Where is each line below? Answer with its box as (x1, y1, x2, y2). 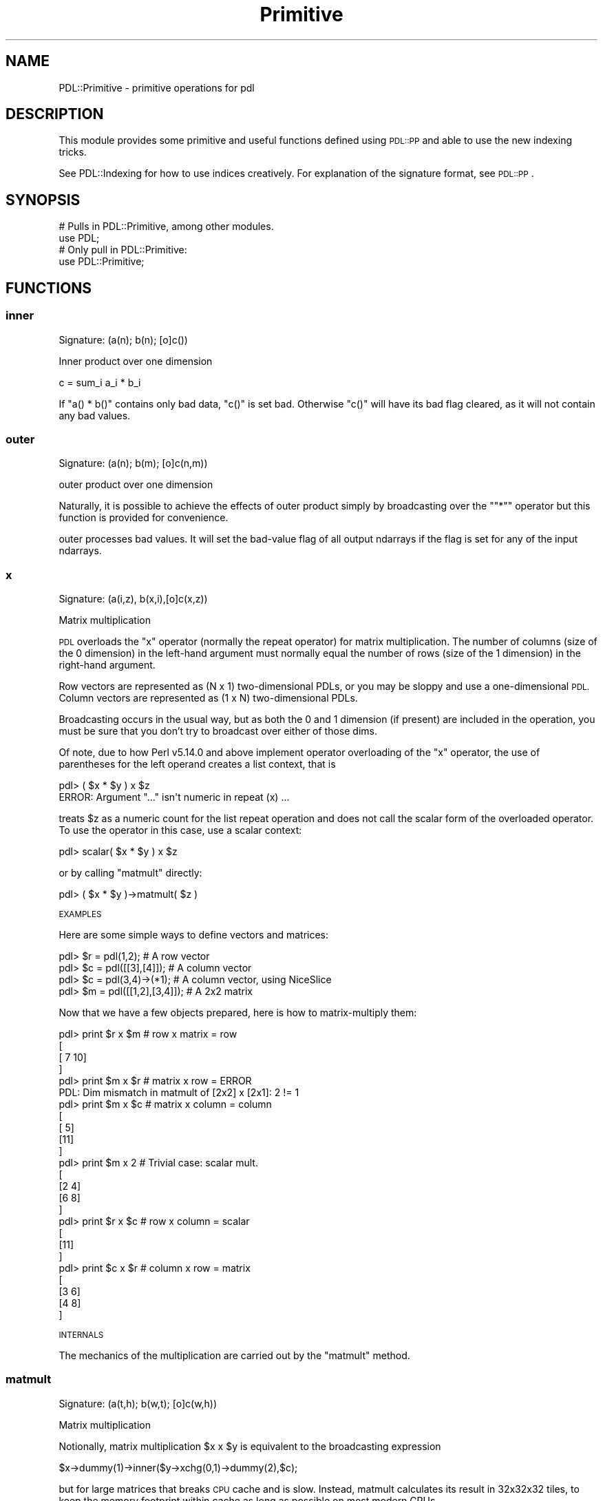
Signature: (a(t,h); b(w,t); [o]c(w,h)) (59, 1397, 218, 1409)
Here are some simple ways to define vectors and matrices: (59, 929, 329, 941)
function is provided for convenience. (59, 512, 229, 524)
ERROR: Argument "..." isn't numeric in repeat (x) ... (59, 791, 290, 803)
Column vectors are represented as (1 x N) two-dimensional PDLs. (59, 692, 358, 704)
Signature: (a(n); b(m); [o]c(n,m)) (59, 457, 208, 470)
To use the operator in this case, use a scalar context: (59, 824, 302, 836)
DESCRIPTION (6, 105, 104, 123)
